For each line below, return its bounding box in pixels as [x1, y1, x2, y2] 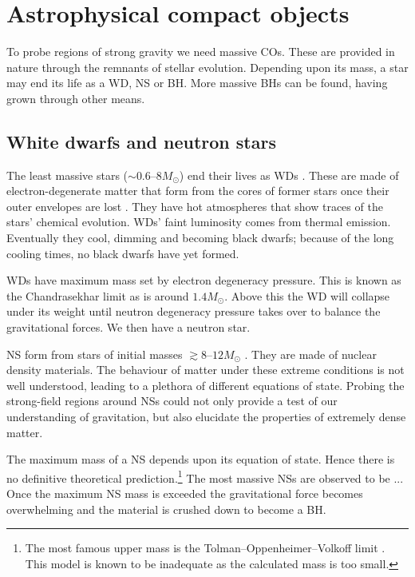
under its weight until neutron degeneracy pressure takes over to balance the [6, 303, 381, 320]
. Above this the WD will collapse [224, 287, 390, 304]
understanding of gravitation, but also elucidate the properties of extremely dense [6, 408, 406, 425]
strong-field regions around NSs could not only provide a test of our [6, 392, 338, 409]
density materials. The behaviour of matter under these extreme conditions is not [6, 361, 405, 378]
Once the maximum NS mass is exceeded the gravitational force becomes [6, 485, 363, 502]
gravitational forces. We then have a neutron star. [6, 319, 251, 336]
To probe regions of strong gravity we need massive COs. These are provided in [6, 43, 395, 60]
